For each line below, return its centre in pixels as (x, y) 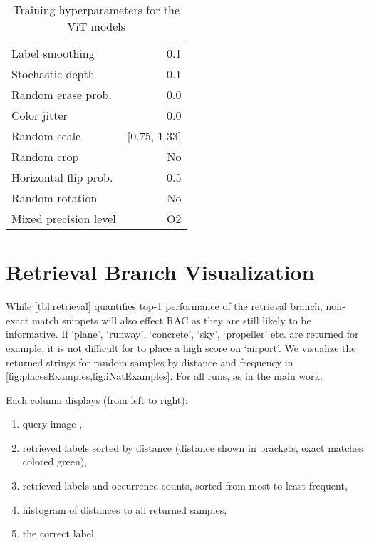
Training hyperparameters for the (97, 10)
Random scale (46, 136)
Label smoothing (53, 53)
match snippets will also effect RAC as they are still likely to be (171, 320)
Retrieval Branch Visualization (160, 272)
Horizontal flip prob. (62, 177)
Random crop (45, 156)
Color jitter (40, 115)
